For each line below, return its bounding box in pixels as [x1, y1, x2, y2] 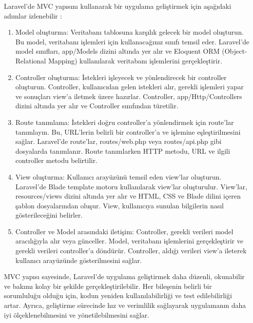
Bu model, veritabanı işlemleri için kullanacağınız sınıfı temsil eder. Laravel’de [15, 36, 250, 46]
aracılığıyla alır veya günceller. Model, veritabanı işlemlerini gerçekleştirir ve [15, 236, 243, 246]
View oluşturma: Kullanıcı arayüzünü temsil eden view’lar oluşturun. [15, 171, 222, 182]
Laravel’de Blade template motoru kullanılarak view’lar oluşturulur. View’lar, [15, 181, 248, 191]
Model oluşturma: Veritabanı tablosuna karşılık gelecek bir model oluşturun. [15, 27, 244, 37]
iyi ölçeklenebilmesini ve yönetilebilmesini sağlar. [4, 309, 150, 320]
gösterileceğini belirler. [15, 210, 83, 220]
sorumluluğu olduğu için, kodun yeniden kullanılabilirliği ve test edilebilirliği [4, 290, 232, 301]
